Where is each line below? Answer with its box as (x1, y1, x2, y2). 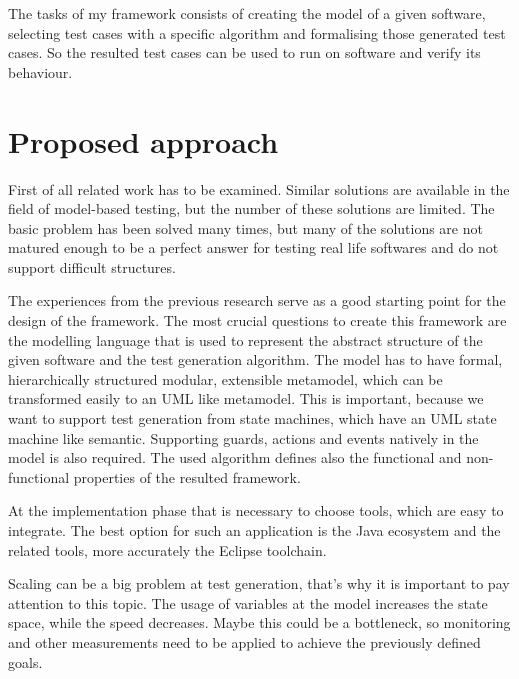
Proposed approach (8, 120, 279, 161)
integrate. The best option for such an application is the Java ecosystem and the (8, 520, 501, 540)
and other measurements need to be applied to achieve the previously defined (8, 631, 481, 652)
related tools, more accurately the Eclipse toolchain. (8, 539, 327, 560)
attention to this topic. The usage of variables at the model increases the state (8, 592, 488, 613)
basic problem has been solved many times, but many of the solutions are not (8, 217, 483, 238)
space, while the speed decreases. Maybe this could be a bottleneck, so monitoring (8, 612, 511, 633)
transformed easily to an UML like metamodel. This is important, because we (8, 388, 484, 409)
